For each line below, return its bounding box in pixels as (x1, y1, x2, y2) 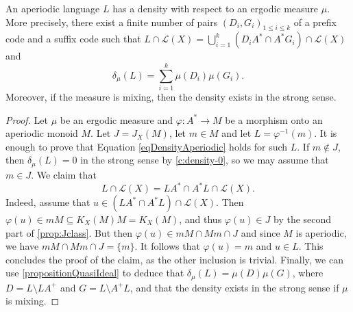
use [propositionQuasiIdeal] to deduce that (5, 265, 184, 280)
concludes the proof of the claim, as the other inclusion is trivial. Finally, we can (5, 252, 343, 266)
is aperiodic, (295, 225, 347, 239)
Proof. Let (5, 112, 48, 127)
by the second (273, 212, 332, 226)
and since (241, 225, 280, 239)
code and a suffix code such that (5, 31, 141, 46)
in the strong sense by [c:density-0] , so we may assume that (80, 153, 329, 167)
